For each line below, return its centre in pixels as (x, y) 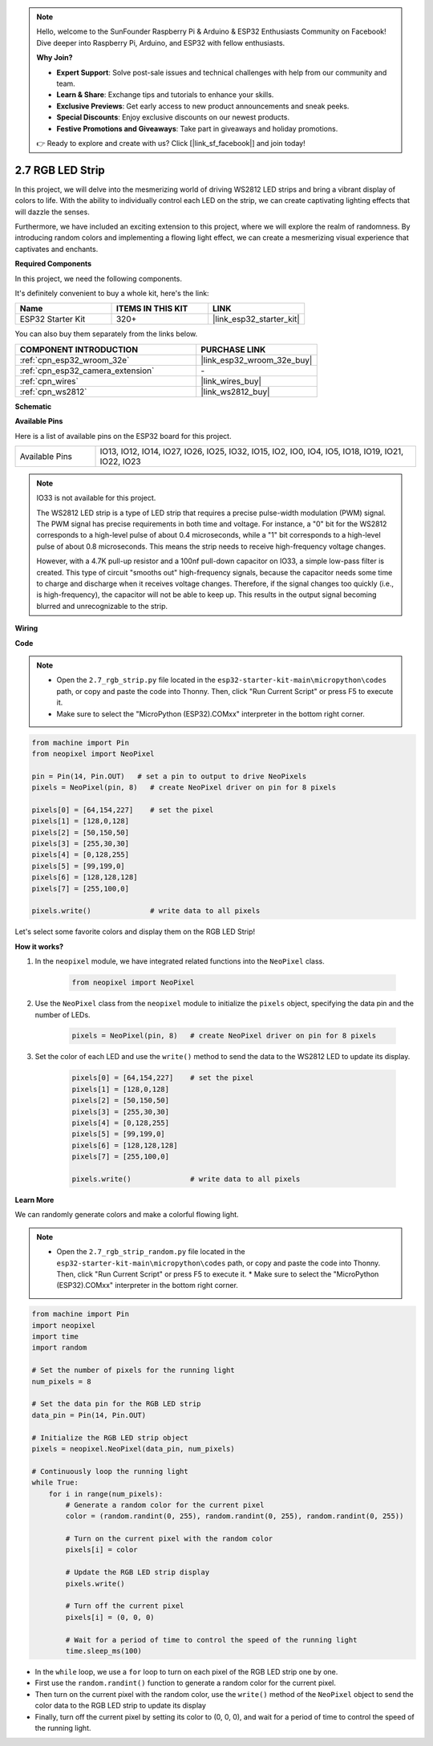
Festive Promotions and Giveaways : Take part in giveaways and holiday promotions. (197, 128)
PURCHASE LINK (233, 349)
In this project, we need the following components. (98, 278)
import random (59, 1348)
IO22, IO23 (120, 461)
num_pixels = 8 (61, 1381)
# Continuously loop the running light (110, 1471)
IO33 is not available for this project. (96, 498)
